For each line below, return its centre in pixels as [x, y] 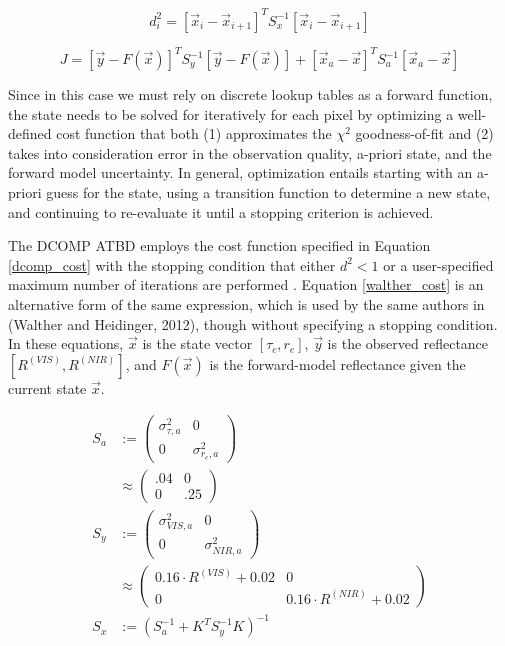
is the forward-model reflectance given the [337, 363]
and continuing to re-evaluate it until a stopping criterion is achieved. [221, 211]
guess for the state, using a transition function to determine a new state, [268, 191]
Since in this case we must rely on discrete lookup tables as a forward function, [250, 94]
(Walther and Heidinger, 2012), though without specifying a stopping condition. [253, 323]
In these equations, [66, 343]
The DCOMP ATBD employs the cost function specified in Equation [219, 245]
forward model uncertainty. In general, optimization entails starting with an [240, 172]
